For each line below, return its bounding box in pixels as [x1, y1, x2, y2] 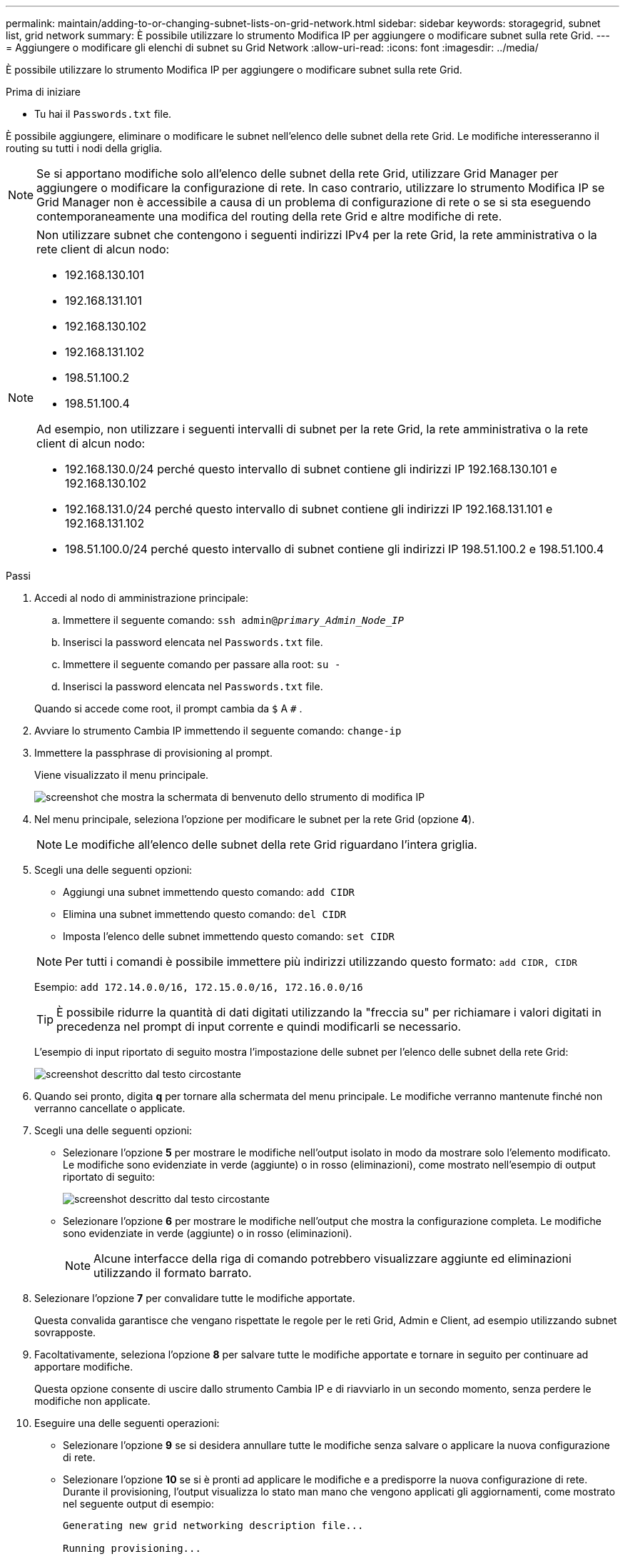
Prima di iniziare [6, 86, 81, 98]
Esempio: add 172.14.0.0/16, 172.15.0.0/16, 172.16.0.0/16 [34, 981, 363, 993]
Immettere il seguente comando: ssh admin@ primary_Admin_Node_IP [63, 614, 404, 626]
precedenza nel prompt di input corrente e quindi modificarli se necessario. [56, 1019, 462, 1034]
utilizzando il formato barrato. [93, 1266, 252, 1280]
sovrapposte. [34, 1326, 96, 1338]
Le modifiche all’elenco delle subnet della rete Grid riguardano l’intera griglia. [65, 837, 477, 852]
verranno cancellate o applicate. [34, 1102, 186, 1114]
